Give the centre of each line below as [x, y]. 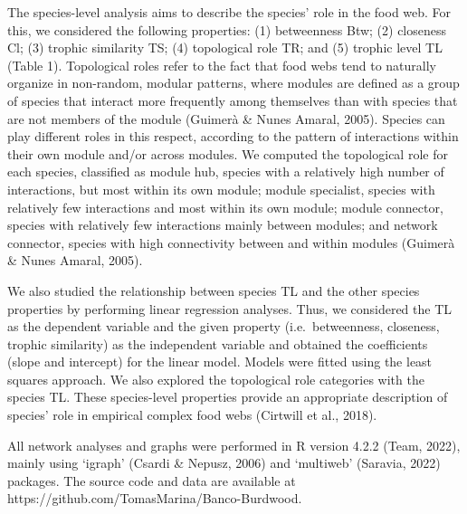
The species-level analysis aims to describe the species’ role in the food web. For [229, 12]
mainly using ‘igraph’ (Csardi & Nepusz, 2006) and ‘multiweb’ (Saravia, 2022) [224, 463]
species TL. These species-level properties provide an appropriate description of [228, 397]
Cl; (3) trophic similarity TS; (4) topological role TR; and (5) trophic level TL [225, 48]
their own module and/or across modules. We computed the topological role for [228, 153]
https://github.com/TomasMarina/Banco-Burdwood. [155, 498]
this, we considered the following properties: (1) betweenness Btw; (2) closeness [227, 29]
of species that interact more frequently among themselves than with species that [233, 100]
